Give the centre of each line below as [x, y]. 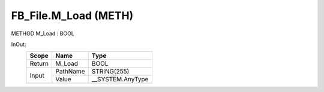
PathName [70, 72]
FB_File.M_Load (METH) [72, 16]
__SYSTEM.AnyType [120, 79]
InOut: [19, 44]
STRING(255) [110, 72]
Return [39, 64]
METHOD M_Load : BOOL [43, 33]
